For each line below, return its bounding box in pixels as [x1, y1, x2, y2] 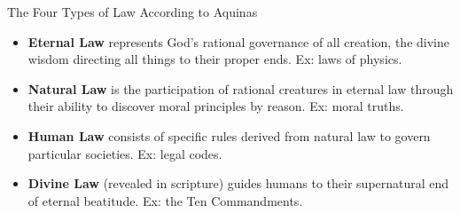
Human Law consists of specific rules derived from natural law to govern [27, 126, 431, 145]
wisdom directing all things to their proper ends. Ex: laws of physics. [27, 50, 402, 68]
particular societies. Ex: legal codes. [27, 144, 222, 162]
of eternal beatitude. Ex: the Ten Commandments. [27, 191, 303, 209]
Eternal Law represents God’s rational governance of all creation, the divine [27, 32, 449, 51]
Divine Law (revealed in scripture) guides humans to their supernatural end [27, 174, 449, 193]
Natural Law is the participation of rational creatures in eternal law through [27, 79, 454, 98]
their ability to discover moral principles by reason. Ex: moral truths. [27, 97, 404, 115]
